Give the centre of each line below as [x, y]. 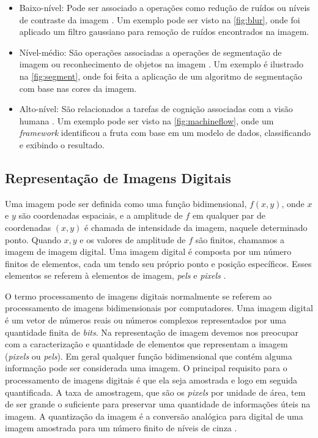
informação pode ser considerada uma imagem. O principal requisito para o [146, 368]
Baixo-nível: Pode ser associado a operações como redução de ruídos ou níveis [165, 7]
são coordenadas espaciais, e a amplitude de [101, 215]
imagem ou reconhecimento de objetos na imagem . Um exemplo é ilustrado [161, 64]
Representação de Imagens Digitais [118, 177]
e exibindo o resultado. [62, 144]
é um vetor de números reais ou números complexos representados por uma [146, 320]
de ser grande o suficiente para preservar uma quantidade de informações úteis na [158, 404]
